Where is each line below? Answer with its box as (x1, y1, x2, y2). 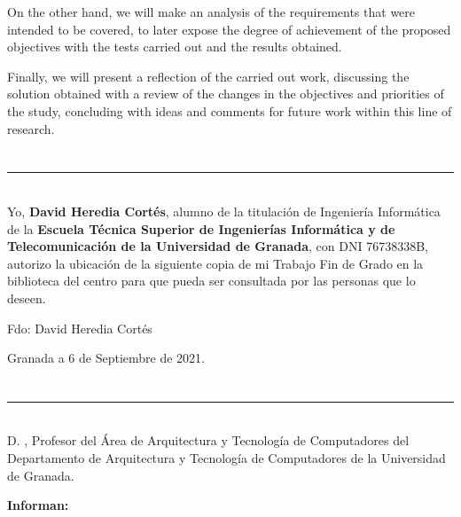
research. (7, 119, 55, 137)
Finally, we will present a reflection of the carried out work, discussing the (7, 67, 410, 85)
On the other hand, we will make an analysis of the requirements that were (7, 3, 416, 20)
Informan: (7, 496, 69, 514)
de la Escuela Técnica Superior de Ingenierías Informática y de (7, 219, 395, 238)
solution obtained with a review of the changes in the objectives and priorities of (7, 84, 444, 103)
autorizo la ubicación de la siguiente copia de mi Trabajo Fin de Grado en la (7, 254, 424, 272)
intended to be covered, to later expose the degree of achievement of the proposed (7, 20, 451, 38)
